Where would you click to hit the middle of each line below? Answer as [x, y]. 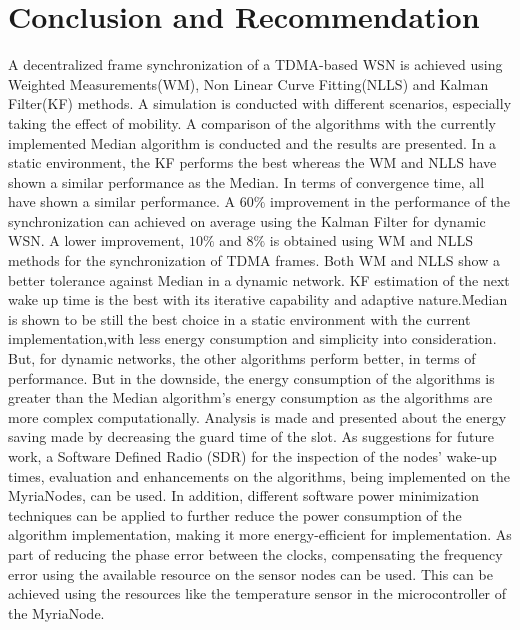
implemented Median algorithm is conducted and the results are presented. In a [252, 142]
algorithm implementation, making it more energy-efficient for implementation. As [260, 534]
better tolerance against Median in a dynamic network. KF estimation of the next [259, 279]
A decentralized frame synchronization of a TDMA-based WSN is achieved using [255, 64]
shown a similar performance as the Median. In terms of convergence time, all [246, 181]
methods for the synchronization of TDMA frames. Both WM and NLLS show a [254, 260]
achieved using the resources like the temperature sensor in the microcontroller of [257, 593]
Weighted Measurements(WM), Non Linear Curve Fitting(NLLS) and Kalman [248, 83]
